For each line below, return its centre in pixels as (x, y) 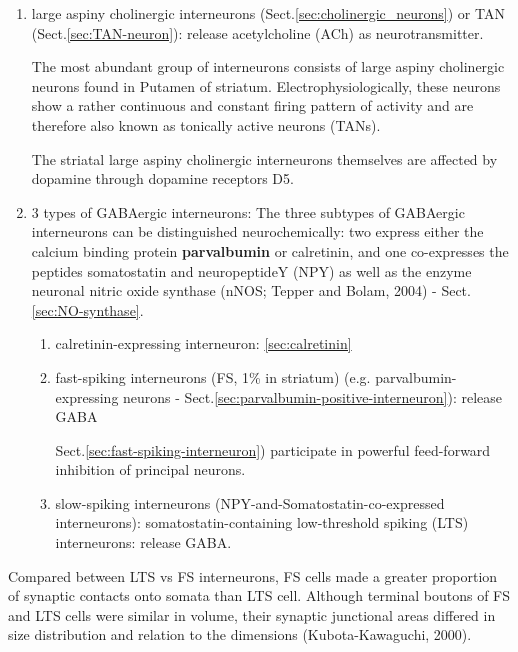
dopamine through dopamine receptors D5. (162, 178)
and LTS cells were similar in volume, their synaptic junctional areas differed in (252, 614)
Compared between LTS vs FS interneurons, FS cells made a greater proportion (253, 575)
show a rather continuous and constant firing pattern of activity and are (252, 105)
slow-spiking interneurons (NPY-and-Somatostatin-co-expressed (250, 502)
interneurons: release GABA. (143, 542)
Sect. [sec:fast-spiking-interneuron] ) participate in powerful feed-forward (273, 449)
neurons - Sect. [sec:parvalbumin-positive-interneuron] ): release (312, 396)
